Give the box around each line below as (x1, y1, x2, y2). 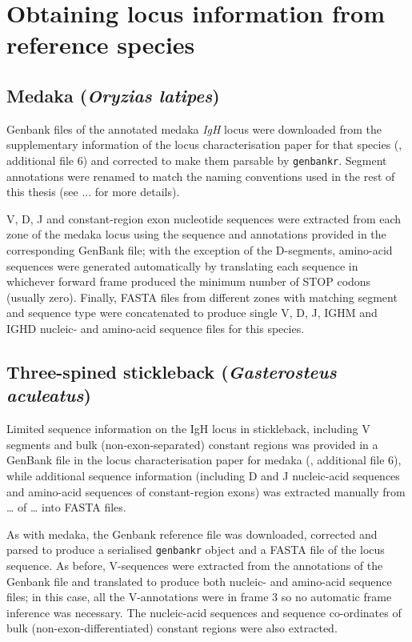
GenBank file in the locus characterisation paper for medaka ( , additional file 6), (6, 451, 402, 468)
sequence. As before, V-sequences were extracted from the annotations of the (6, 556, 383, 573)
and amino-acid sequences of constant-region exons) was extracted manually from (6, 483, 406, 500)
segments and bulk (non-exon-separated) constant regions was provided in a (6, 435, 378, 452)
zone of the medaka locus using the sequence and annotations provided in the (6, 226, 386, 243)
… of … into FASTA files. (6, 499, 126, 516)
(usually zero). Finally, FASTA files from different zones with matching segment (6, 288, 398, 305)
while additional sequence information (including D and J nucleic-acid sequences (6, 467, 400, 484)
